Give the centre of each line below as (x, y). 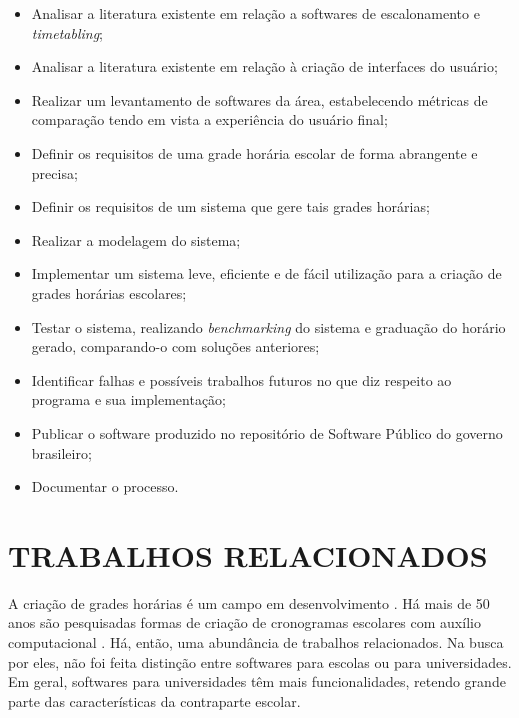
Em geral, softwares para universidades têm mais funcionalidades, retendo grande (257, 681)
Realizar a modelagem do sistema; (136, 239)
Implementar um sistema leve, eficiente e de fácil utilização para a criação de (266, 273)
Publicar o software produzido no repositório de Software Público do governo (267, 432)
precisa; (54, 172)
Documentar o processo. (105, 486)
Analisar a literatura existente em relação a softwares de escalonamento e (255, 13)
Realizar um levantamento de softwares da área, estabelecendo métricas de (259, 99)
